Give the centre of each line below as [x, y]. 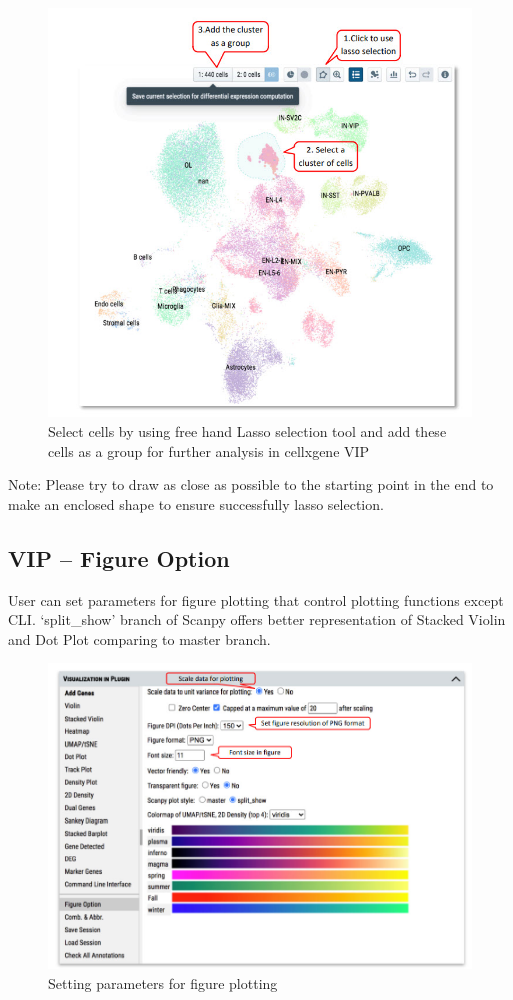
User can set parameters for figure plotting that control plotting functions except [256, 599]
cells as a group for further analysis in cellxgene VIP [209, 450]
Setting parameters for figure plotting [163, 982]
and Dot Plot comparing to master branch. [139, 638]
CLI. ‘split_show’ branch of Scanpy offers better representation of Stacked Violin [257, 619]
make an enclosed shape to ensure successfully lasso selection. [196, 503]
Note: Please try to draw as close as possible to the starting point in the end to [251, 484]
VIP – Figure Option [119, 557]
